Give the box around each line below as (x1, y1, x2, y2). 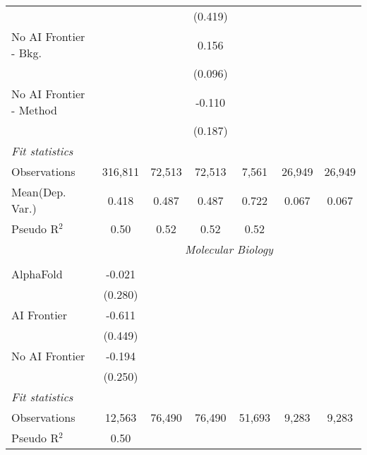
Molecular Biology (185, 241, 273, 257)
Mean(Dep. (11, 184, 66, 200)
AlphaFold (11, 266, 63, 282)
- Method (11, 102, 57, 118)
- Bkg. (11, 45, 42, 61)
